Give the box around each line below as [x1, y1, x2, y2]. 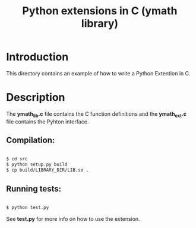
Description [6, 91, 65, 104]
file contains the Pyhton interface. [6, 118, 89, 125]
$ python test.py [6, 204, 49, 210]
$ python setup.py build [6, 161, 68, 167]
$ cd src [6, 156, 28, 162]
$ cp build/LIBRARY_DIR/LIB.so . [6, 167, 89, 173]
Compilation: [6, 135, 55, 145]
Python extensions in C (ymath [22, 4, 178, 18]
